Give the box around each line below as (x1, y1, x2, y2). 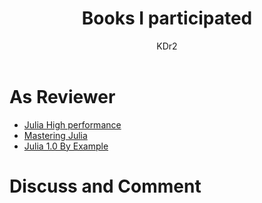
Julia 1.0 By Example (23, 140, 109, 152)
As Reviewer (9, 85, 116, 108)
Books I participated (81, 7, 253, 30)
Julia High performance (23, 118, 122, 131)
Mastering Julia (23, 129, 88, 141)
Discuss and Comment (9, 175, 202, 197)
